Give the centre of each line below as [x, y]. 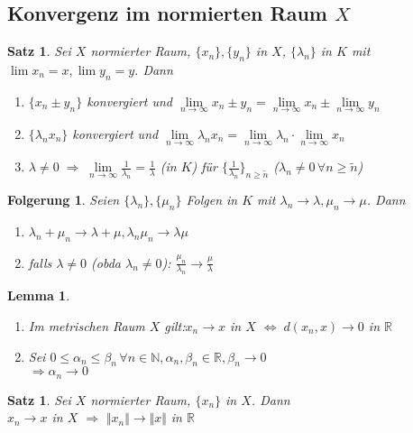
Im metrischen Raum [87, 326]
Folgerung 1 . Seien [64, 200]
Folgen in [212, 200]
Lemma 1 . [39, 295]
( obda [106, 262]
